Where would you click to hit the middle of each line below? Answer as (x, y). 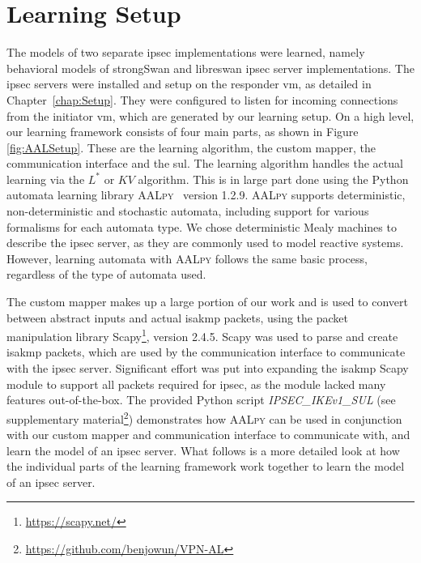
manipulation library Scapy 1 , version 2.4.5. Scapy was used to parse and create (202, 335)
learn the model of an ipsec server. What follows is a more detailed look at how (203, 450)
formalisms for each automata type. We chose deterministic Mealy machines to (202, 226)
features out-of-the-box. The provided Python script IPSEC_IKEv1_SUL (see (201, 400)
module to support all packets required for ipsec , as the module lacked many (196, 384)
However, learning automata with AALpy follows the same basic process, (187, 258)
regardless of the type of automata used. (106, 274)
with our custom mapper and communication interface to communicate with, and (208, 435)
